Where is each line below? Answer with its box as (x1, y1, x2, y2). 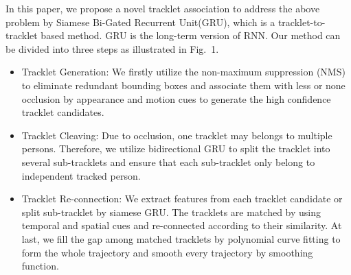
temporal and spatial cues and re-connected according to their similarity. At (21, 218, 342, 232)
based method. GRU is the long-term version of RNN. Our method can (41, 28, 341, 43)
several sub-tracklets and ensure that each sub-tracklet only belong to (21, 154, 315, 169)
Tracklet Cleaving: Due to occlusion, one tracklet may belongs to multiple (21, 128, 332, 142)
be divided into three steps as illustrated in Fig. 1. (5, 41, 219, 56)
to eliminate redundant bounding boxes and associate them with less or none (21, 77, 346, 92)
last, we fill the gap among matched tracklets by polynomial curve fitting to (21, 231, 341, 246)
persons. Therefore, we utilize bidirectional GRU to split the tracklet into (21, 141, 330, 156)
